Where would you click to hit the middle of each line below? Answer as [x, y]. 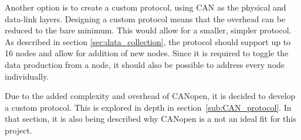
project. [18, 130]
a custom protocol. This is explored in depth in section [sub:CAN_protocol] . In [148, 107]
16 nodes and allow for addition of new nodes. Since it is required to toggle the [147, 53]
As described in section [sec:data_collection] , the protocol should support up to [148, 41]
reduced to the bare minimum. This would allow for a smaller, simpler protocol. [148, 30]
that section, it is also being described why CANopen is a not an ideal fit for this [150, 119]
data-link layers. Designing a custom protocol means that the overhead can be [145, 18]
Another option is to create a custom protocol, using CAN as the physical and [146, 7]
